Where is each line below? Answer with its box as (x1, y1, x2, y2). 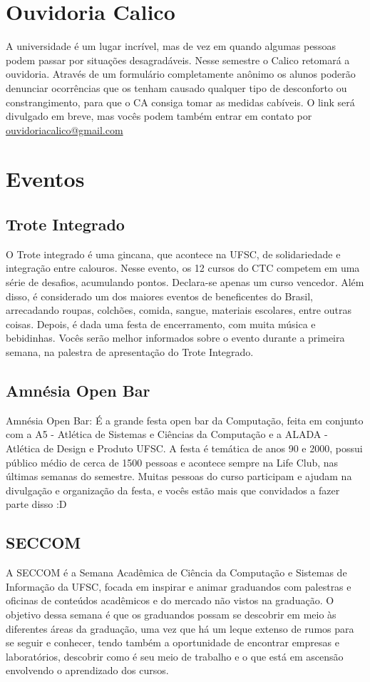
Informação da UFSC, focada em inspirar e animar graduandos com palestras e (6, 579, 351, 594)
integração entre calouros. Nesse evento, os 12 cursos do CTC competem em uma (6, 260, 360, 275)
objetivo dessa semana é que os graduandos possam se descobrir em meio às (6, 606, 336, 621)
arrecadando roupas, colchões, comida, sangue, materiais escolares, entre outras (6, 302, 351, 317)
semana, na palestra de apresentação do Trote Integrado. (6, 345, 254, 360)
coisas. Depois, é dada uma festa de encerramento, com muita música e (6, 316, 316, 331)
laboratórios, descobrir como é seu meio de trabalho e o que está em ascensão (6, 648, 344, 663)
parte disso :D (6, 497, 67, 511)
